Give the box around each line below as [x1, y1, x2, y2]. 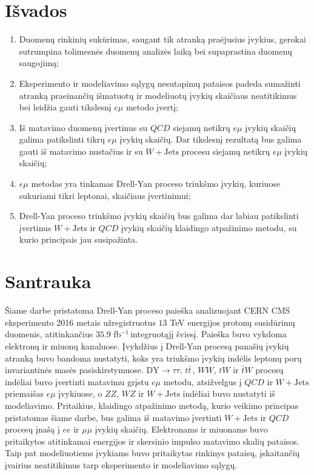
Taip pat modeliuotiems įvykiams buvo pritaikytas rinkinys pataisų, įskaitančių [5, 446, 300, 459]
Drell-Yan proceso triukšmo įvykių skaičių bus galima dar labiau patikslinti [19, 209, 299, 222]
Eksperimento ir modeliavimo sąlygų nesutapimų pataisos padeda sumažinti [19, 76, 301, 89]
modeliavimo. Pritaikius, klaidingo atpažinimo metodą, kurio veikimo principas [5, 399, 299, 411]
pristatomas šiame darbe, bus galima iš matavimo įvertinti [5, 411, 222, 423]
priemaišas [5, 387, 44, 400]
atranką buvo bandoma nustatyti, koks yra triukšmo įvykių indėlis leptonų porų [5, 351, 302, 364]
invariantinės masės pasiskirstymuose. [5, 363, 144, 376]
